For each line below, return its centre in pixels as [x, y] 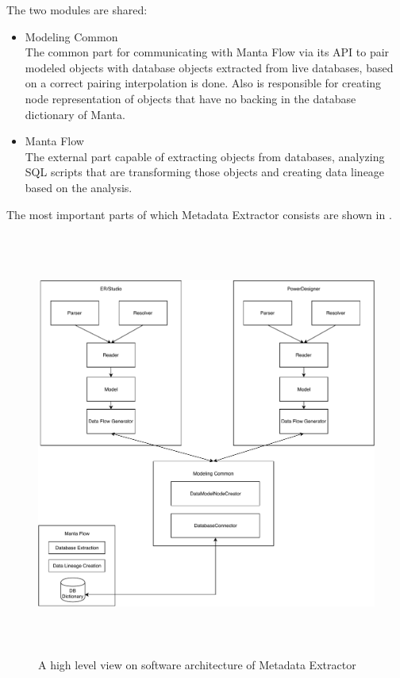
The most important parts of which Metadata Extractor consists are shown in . [199, 214]
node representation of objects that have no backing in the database [190, 98]
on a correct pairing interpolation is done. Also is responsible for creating [203, 83]
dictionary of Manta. [75, 114]
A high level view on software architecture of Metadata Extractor [197, 664]
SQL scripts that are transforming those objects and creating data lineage [205, 172]
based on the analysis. [79, 187]
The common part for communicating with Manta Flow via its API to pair [207, 52]
